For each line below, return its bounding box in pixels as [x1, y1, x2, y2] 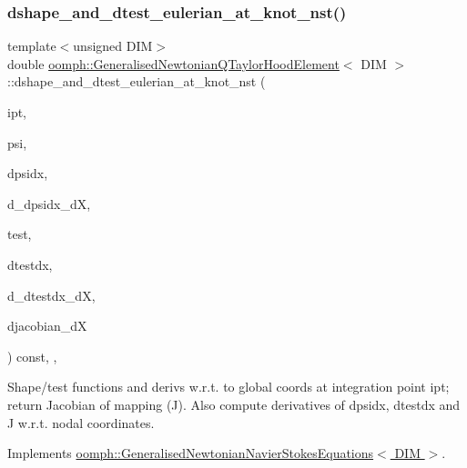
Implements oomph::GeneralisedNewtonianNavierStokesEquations [7, 443, 374, 463]
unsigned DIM [73, 36, 153, 55]
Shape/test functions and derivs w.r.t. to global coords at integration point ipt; [7, 377, 450, 396]
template [7, 36, 56, 55]
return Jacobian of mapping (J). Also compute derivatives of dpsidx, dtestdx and [7, 394, 461, 413]
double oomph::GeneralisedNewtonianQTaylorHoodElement [7, 54, 340, 73]
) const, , [7, 346, 57, 365]
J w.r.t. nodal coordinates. [7, 413, 155, 432]
